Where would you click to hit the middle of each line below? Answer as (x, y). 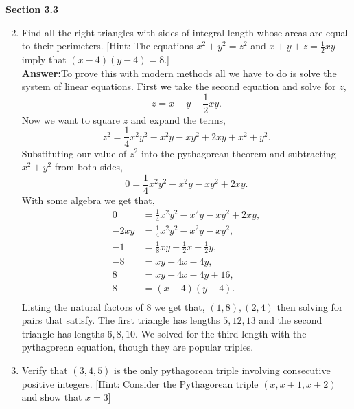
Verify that (45, 369)
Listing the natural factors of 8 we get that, (113, 306)
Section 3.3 (32, 9)
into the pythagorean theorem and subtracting (238, 153)
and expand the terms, (178, 119)
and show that (52, 397)
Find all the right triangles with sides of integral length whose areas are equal (185, 32)
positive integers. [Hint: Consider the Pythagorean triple (140, 383)
